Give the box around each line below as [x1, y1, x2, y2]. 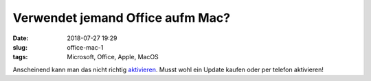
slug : [12, 43, 27, 51]
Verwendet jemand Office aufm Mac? [12, 10, 230, 25]
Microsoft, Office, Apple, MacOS [67, 53, 159, 61]
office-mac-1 [67, 43, 104, 51]
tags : [12, 53, 28, 61]
